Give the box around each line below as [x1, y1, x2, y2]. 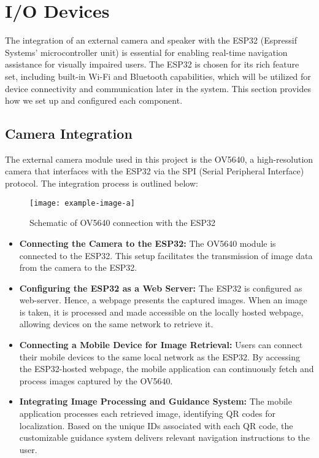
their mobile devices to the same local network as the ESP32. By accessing [19, 350, 300, 363]
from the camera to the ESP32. [19, 261, 137, 274]
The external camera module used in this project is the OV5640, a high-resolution [5, 152, 313, 165]
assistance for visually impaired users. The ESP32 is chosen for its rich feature [5, 58, 299, 71]
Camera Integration [5, 124, 133, 143]
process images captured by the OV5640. [19, 374, 173, 387]
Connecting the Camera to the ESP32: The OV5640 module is [19, 236, 276, 249]
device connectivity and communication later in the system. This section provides [5, 82, 311, 95]
